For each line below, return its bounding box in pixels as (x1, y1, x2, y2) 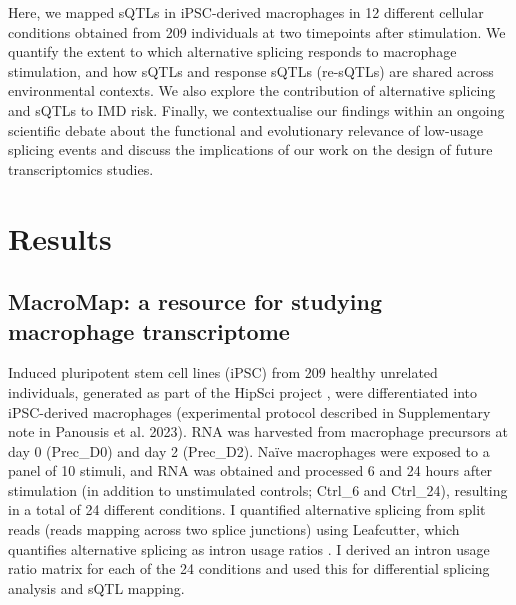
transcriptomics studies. (8, 158, 154, 179)
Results (8, 217, 112, 258)
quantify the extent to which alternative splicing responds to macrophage (8, 41, 457, 62)
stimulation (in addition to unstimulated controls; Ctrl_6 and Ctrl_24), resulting (8, 479, 508, 500)
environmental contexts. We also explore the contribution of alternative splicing (8, 80, 496, 101)
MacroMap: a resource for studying (8, 286, 383, 317)
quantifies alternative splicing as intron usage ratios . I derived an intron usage (8, 538, 490, 559)
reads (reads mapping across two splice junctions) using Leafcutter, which (8, 519, 460, 540)
